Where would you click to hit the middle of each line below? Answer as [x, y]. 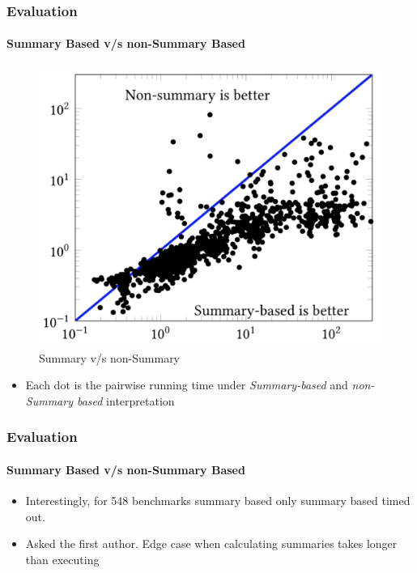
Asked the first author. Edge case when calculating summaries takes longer [211, 543]
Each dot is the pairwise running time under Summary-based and [187, 385]
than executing [62, 559]
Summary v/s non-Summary [110, 357]
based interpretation [126, 400]
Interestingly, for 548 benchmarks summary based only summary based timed [218, 500]
